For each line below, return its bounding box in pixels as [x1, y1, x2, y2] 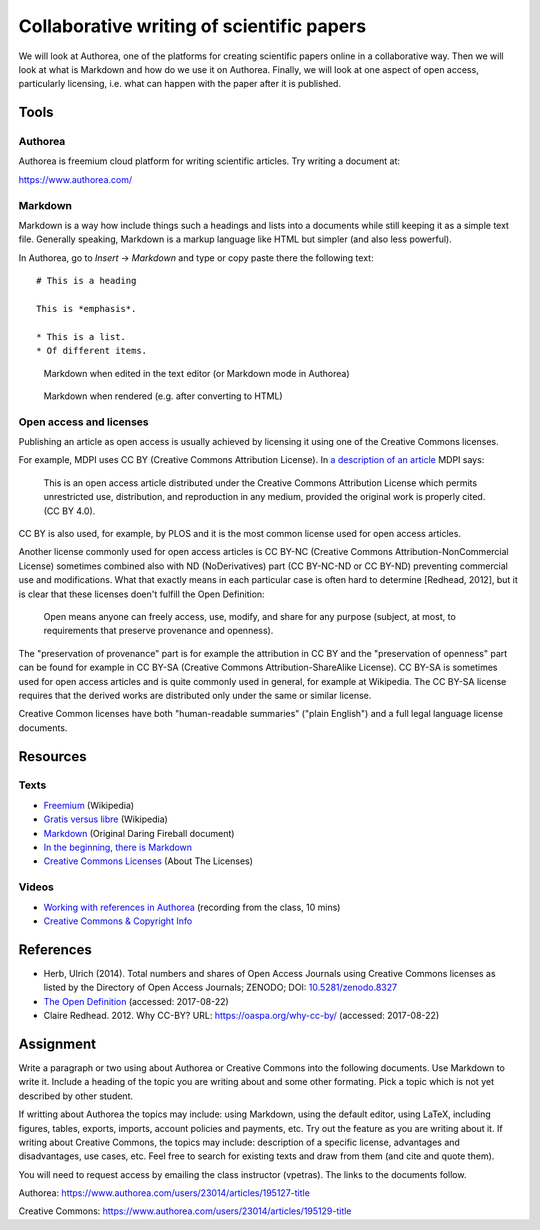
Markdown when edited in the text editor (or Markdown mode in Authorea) [43, 367, 350, 379]
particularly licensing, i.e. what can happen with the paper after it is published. [18, 78, 342, 90]
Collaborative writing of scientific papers [18, 15, 367, 37]
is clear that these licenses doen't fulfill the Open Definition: [18, 588, 265, 600]
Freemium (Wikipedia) [43, 799, 135, 811]
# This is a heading [36, 275, 137, 287]
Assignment [18, 1035, 97, 1052]
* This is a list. [36, 331, 127, 342]
